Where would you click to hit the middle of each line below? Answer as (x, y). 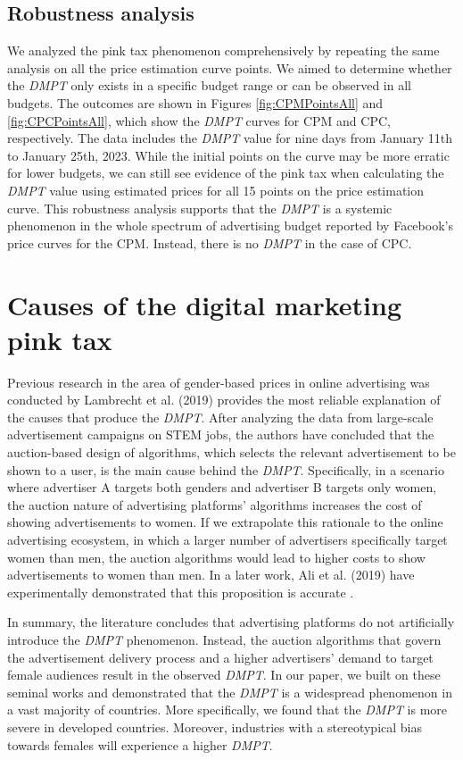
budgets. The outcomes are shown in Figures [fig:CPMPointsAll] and (195, 102)
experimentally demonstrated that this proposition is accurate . (181, 592)
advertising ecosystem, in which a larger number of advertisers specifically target (227, 539)
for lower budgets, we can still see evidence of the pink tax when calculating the (226, 173)
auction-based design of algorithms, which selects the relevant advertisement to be (231, 452)
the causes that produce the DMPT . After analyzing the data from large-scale (220, 417)
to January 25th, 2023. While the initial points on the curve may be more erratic (228, 155)
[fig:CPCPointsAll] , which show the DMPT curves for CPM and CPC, (199, 120)
